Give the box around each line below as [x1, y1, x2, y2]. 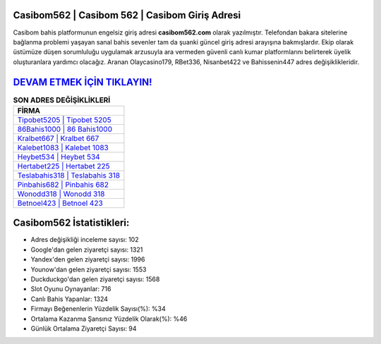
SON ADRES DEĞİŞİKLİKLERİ [13, 95, 111, 105]
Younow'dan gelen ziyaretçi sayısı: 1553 [30, 265, 147, 274]
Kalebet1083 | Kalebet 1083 [17, 142, 109, 152]
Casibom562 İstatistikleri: [13, 217, 130, 229]
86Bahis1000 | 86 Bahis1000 [17, 124, 113, 134]
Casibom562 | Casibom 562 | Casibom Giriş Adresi [13, 9, 241, 21]
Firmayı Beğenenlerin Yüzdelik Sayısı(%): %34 [30, 305, 166, 313]
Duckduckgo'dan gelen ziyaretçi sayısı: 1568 [30, 275, 160, 283]
